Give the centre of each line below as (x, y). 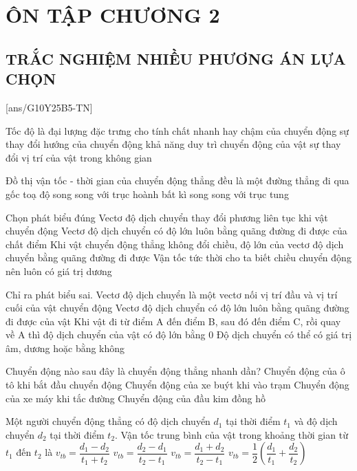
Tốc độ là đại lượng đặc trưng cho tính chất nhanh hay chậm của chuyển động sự (177, 130)
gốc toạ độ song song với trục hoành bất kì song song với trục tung (147, 194)
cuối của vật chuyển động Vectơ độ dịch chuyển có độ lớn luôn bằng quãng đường (177, 308)
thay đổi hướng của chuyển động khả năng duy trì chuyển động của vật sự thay (173, 144)
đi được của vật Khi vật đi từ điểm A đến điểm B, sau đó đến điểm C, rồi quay (173, 321)
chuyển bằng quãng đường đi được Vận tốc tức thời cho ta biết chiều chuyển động (178, 258)
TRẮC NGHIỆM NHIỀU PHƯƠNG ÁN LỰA (176, 58)
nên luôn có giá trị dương (59, 271)
